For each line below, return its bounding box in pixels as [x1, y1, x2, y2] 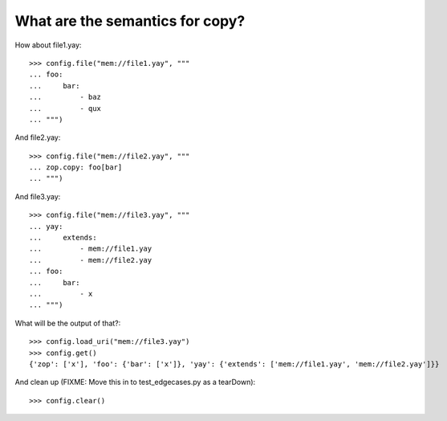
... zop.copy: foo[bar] [29, 163, 123, 172]
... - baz [29, 92, 102, 102]
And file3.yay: [14, 191, 61, 201]
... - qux [29, 104, 102, 112]
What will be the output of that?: [14, 318, 121, 328]
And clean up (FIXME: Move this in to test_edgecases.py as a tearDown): [14, 378, 256, 387]
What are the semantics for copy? [14, 12, 246, 30]
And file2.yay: [14, 133, 61, 142]
